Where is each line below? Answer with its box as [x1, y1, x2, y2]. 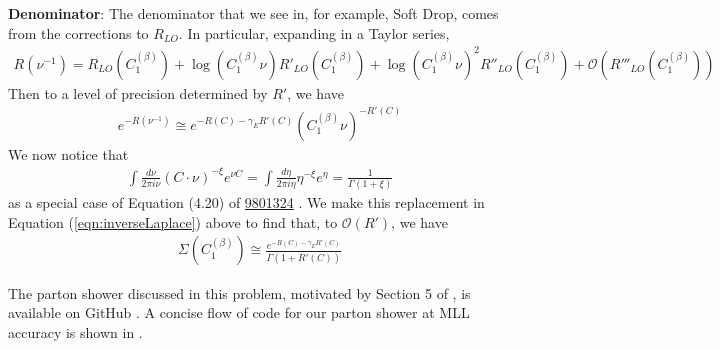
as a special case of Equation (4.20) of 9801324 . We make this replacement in [8, 192, 485, 213]
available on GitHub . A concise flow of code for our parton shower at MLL [8, 302, 470, 323]
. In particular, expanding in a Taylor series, [178, 22, 450, 43]
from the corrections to [8, 22, 149, 43]
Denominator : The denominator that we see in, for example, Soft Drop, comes [8, 3, 499, 23]
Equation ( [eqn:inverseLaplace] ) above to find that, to [8, 211, 338, 232]
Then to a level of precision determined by [8, 82, 268, 103]
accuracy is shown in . [8, 321, 143, 342]
